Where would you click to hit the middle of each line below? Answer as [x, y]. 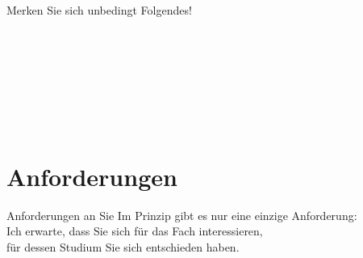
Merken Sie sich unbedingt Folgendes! [99, 10]
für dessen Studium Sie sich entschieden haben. [123, 247]
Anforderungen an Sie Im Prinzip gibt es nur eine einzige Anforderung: [182, 215]
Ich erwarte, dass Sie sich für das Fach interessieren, [135, 231]
